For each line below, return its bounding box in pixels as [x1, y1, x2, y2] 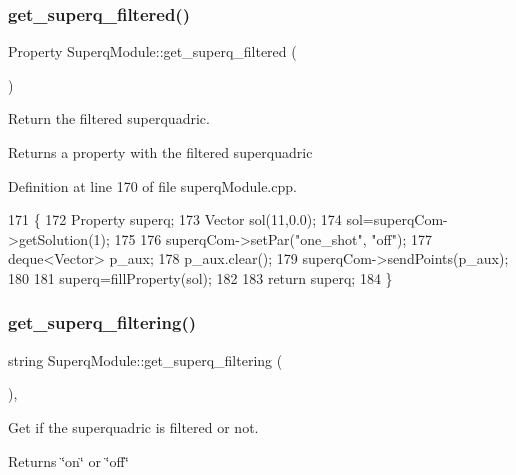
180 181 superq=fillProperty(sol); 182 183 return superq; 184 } [8, 267, 393, 288]
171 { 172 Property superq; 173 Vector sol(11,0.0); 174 [8, 209, 342, 230]
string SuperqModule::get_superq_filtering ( [8, 349, 283, 370]
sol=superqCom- [346, 209, 448, 230]
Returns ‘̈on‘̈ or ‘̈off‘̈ [8, 450, 129, 471]
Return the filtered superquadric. [8, 108, 210, 129]
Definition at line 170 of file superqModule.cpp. [8, 175, 297, 196]
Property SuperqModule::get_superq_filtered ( [8, 41, 297, 62]
